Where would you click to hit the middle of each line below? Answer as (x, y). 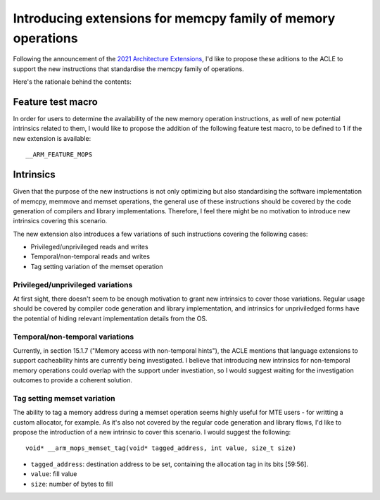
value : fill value (54, 474)
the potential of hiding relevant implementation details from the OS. (110, 318)
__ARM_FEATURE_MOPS (59, 155)
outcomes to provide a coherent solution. (73, 380)
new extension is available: (52, 138)
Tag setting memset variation (64, 398)
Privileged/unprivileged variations (73, 285)
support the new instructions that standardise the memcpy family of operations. (128, 69)
